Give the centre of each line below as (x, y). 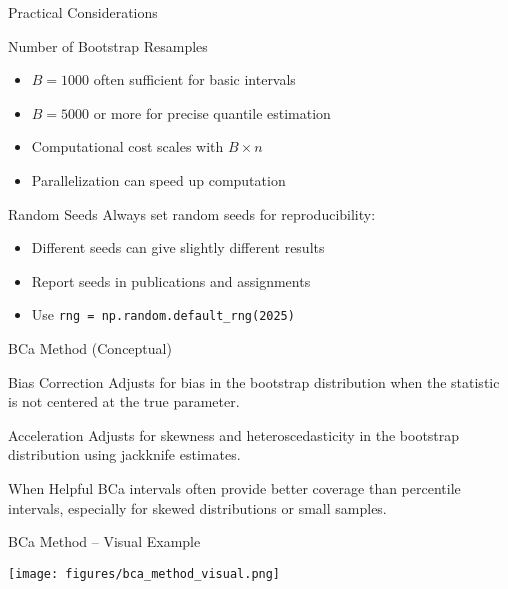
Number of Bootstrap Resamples (108, 45)
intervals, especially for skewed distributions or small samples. (197, 507)
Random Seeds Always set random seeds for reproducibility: (192, 213)
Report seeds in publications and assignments (171, 280)
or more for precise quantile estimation (212, 112)
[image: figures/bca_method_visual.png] (144, 573)
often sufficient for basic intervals (194, 79)
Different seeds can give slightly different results (178, 247)
